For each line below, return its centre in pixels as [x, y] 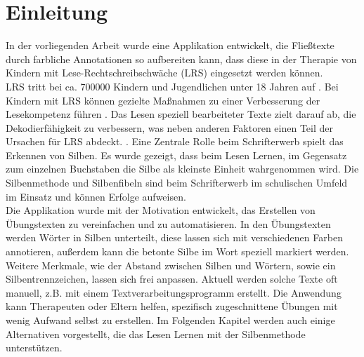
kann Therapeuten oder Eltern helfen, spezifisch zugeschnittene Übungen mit [172, 306]
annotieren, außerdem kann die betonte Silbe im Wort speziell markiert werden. [177, 251]
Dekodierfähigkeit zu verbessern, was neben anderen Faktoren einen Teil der [169, 127]
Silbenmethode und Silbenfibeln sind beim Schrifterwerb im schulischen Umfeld [177, 183]
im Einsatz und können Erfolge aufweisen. [96, 196]
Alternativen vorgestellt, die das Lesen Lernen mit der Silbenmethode [156, 334]
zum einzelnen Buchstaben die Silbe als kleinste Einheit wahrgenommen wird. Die [182, 169]
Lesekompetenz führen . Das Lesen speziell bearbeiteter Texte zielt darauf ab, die [181, 114]
